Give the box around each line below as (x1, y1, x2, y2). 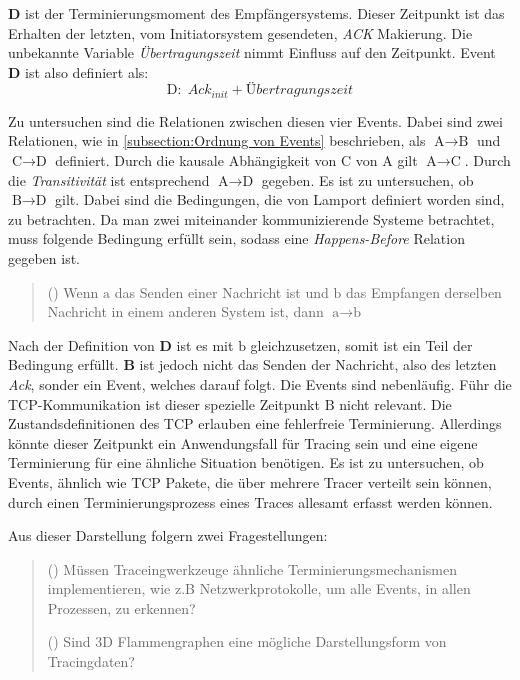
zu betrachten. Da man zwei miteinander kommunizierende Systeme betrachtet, (8, 208, 495, 229)
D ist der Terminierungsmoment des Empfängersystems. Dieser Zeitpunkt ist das (8, 3, 505, 23)
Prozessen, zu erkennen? (47, 597, 196, 618)
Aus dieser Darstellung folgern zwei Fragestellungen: (8, 525, 328, 546)
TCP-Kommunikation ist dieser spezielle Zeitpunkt (8, 393, 320, 414)
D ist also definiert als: (8, 61, 149, 82)
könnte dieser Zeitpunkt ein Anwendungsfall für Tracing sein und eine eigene (8, 432, 478, 453)
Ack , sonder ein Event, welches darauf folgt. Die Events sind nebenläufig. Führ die (8, 373, 512, 394)
